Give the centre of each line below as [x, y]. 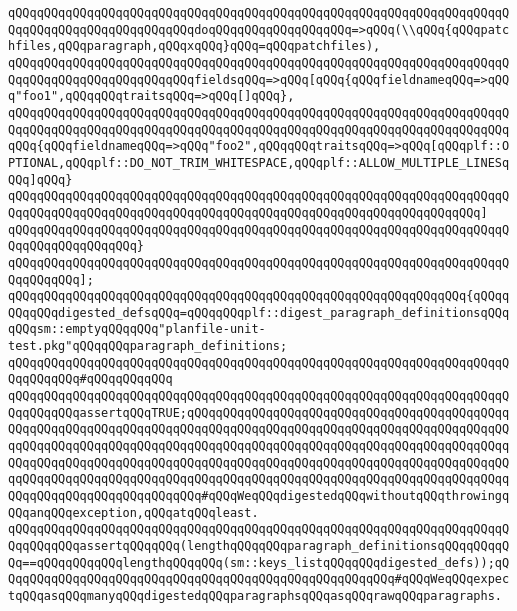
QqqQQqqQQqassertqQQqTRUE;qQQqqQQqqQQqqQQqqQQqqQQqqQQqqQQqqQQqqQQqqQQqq [259, 412]
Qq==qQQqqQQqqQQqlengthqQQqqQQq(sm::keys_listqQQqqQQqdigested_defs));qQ [259, 562]
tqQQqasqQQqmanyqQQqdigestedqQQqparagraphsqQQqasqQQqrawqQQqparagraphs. [255, 595]
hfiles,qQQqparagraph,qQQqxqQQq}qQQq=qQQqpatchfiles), [194, 46]
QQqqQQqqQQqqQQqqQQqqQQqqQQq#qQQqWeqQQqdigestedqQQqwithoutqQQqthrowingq [259, 496]
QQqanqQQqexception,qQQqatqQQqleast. [133, 512]
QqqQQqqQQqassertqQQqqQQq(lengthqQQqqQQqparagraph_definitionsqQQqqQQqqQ [259, 546]
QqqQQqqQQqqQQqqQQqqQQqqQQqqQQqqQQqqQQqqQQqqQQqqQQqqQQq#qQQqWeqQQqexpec [259, 579]
